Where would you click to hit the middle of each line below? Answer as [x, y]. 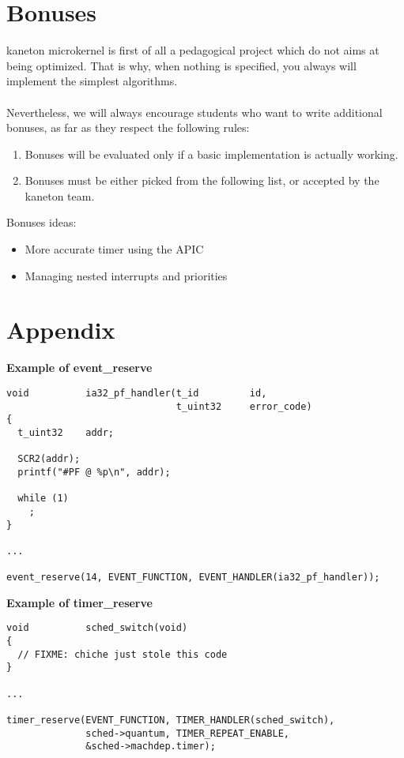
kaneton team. [60, 195]
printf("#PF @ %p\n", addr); [94, 472]
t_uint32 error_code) [244, 406]
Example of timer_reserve [79, 602]
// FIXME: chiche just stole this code [123, 654]
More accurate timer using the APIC [114, 249]
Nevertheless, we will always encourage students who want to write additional [194, 112]
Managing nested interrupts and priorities [126, 275]
